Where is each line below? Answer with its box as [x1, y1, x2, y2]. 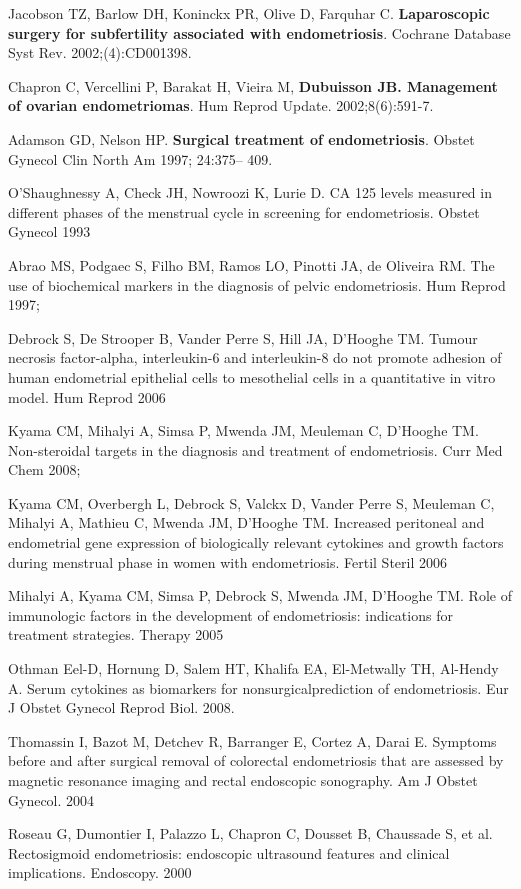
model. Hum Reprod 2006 [8, 386, 166, 407]
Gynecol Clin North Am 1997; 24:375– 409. [8, 148, 273, 169]
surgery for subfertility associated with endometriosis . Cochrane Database [8, 22, 511, 43]
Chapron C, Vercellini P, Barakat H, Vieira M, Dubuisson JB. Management [8, 75, 498, 96]
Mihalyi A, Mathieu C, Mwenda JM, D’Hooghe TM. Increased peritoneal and [8, 512, 485, 533]
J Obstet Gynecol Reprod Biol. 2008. [8, 697, 235, 718]
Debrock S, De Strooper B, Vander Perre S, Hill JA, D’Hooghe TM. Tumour [8, 327, 478, 348]
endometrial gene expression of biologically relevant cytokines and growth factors [8, 532, 504, 553]
